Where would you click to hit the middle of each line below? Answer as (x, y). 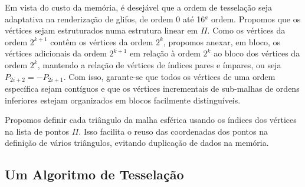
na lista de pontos (37, 131)
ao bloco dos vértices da (257, 53)
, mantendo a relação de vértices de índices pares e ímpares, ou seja (159, 64)
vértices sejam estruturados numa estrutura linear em (101, 30)
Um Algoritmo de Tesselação (94, 174)
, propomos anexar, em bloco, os (222, 41)
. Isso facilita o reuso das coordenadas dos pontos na (173, 131)
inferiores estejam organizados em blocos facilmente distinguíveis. (123, 100)
